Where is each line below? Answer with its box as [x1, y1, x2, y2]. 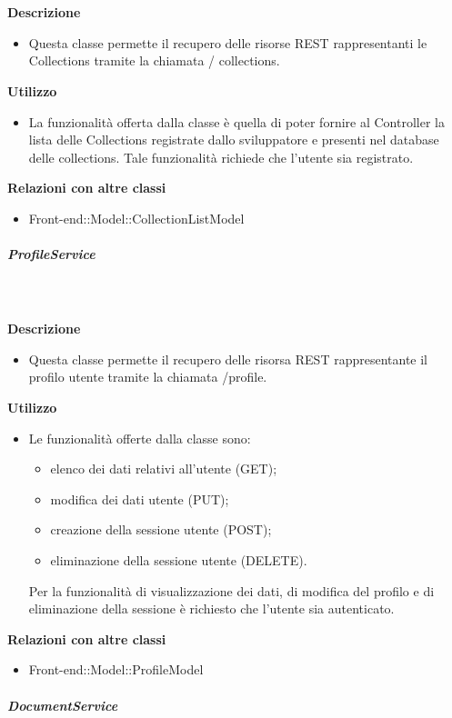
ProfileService [7, 244, 95, 264]
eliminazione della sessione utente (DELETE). [50, 551, 307, 570]
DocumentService [7, 695, 118, 714]
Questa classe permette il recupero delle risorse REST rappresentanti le [28, 33, 427, 52]
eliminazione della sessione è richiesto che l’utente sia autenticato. [28, 599, 395, 618]
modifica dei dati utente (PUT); [50, 489, 229, 508]
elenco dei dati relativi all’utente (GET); [50, 459, 277, 478]
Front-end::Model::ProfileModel [28, 660, 204, 679]
